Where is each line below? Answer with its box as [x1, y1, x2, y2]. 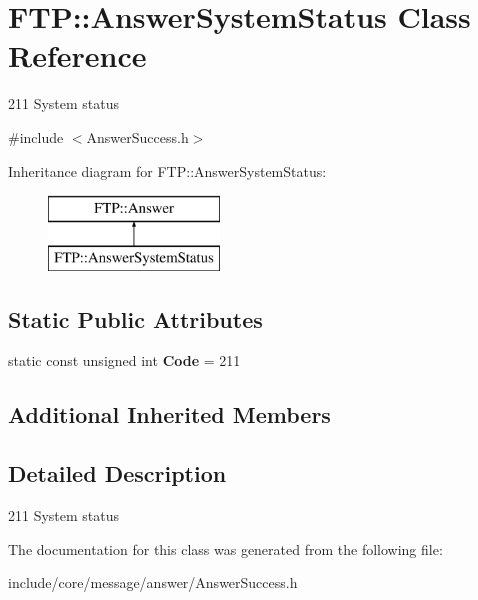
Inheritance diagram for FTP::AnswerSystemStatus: [8, 160, 327, 181]
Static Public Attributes [8, 303, 263, 334]
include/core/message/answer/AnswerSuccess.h [8, 572, 298, 593]
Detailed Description [8, 458, 227, 489]
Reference [8, 35, 147, 76]
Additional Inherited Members [8, 399, 331, 430]
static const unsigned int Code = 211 [8, 350, 241, 371]
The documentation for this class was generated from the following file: [8, 538, 443, 559]
